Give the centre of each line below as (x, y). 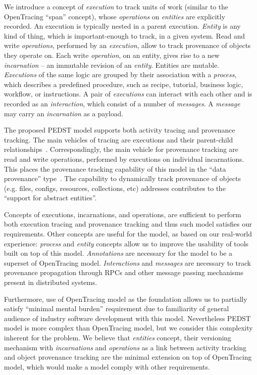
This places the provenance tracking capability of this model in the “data (115, 168)
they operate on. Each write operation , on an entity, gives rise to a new (112, 55)
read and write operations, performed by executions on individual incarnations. (124, 159)
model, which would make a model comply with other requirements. (107, 366)
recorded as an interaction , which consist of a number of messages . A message (122, 103)
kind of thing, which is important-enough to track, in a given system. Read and (125, 35)
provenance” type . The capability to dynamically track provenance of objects (123, 178)
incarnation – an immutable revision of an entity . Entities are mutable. (112, 65)
